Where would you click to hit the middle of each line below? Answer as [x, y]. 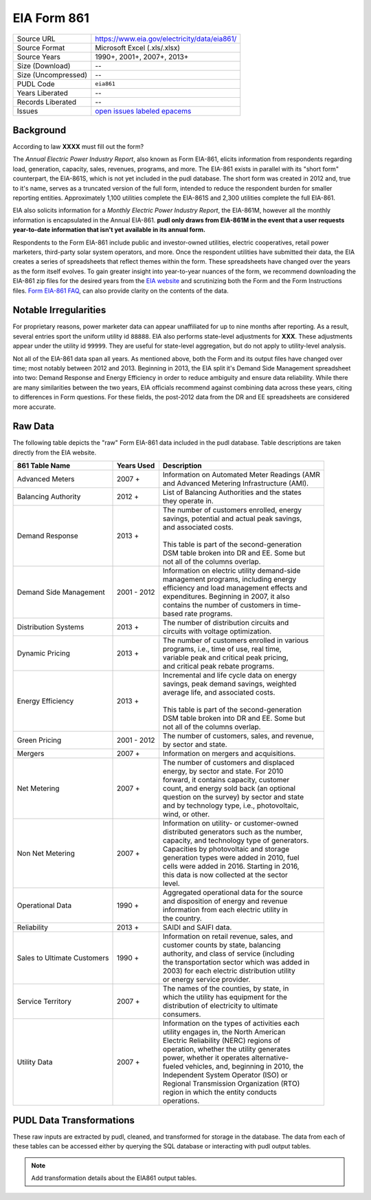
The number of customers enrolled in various [236, 640]
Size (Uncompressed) [52, 74]
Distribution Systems [50, 627]
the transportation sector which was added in [236, 962]
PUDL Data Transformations [74, 1120]
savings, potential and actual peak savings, [232, 518]
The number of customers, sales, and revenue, [238, 736]
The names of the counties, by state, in [226, 989]
